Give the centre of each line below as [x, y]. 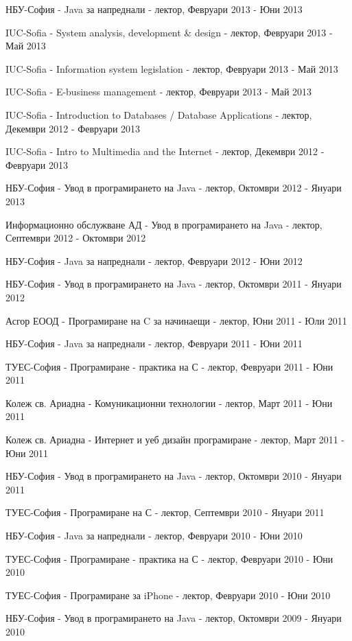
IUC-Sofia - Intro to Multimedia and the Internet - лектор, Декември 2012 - [165, 151]
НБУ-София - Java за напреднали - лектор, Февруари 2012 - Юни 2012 [154, 260]
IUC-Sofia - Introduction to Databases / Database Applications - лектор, [159, 114]
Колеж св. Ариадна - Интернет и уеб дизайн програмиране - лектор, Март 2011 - [175, 440]
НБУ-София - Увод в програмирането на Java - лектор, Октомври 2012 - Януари [174, 188]
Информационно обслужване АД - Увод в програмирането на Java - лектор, [164, 224]
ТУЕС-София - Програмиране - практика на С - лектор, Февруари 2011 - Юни [169, 366]
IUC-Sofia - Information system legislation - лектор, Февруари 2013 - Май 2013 [172, 68]
